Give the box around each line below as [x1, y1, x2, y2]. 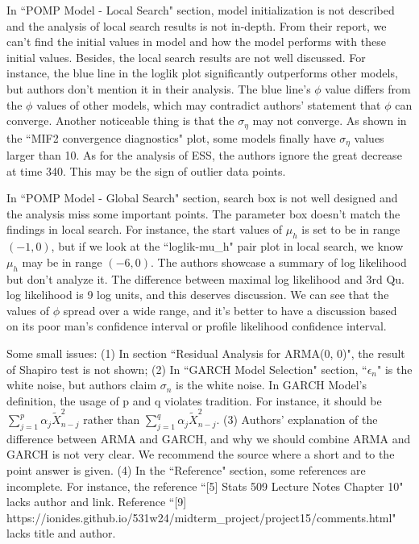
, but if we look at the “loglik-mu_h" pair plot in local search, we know [51, 238, 404, 255]
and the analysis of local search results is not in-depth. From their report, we [6, 17, 387, 34]
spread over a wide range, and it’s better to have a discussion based [63, 301, 397, 318]
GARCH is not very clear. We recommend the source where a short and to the [6, 446, 395, 463]
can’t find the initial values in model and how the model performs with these [6, 33, 386, 50]
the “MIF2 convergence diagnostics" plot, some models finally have [6, 129, 336, 146]
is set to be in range [301, 221, 400, 238]
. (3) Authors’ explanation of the [216, 411, 378, 428]
